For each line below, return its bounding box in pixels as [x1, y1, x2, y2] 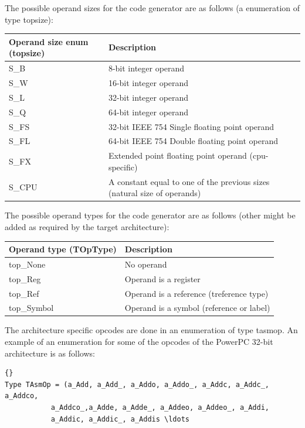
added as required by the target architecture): [5, 220, 170, 232]
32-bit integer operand [108, 91, 189, 103]
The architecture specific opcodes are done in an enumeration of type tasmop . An [5, 324, 298, 336]
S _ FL [9, 135, 30, 147]
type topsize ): [5, 13, 53, 25]
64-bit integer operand [108, 105, 189, 118]
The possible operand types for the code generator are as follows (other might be [5, 209, 296, 221]
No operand [124, 258, 167, 270]
